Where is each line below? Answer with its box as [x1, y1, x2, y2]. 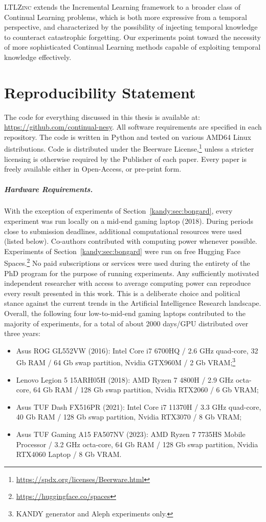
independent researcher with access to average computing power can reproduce [4, 278, 251, 288]
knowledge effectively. [4, 51, 72, 62]
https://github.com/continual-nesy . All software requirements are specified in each [4, 121, 262, 132]
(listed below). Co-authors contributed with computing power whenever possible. [4, 236, 257, 246]
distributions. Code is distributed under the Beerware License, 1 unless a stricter [4, 142, 254, 154]
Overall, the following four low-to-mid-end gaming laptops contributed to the [4, 308, 246, 319]
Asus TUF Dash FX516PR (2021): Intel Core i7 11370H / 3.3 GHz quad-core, [16, 401, 261, 412]
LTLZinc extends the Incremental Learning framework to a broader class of [4, 2, 240, 12]
